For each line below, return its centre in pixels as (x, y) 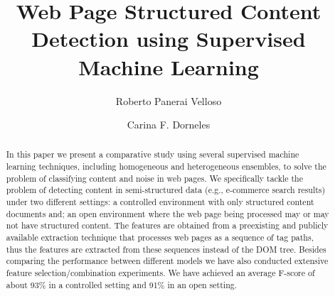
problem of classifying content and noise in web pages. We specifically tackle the (154, 178)
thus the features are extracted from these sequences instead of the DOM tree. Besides (166, 249)
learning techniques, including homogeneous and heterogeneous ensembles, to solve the (166, 166)
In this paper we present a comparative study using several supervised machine (153, 154)
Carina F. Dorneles (169, 125)
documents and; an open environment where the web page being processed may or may (167, 213)
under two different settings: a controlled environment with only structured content (160, 202)
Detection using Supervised (169, 39)
